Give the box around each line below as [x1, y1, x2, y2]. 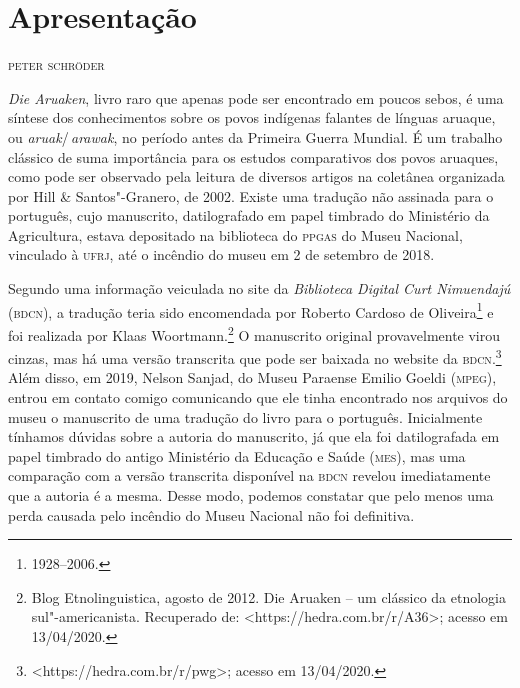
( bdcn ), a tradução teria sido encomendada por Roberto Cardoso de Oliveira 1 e [8, 298, 494, 322]
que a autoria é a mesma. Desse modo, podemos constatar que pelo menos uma [8, 484, 494, 505]
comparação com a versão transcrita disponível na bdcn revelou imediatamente [8, 465, 491, 486]
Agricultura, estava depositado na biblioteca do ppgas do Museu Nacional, [8, 224, 463, 245]
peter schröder [8, 54, 105, 75]
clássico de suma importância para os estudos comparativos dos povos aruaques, [8, 146, 499, 167]
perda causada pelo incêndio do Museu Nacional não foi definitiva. [8, 504, 415, 525]
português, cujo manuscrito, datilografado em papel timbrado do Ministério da [8, 205, 490, 226]
